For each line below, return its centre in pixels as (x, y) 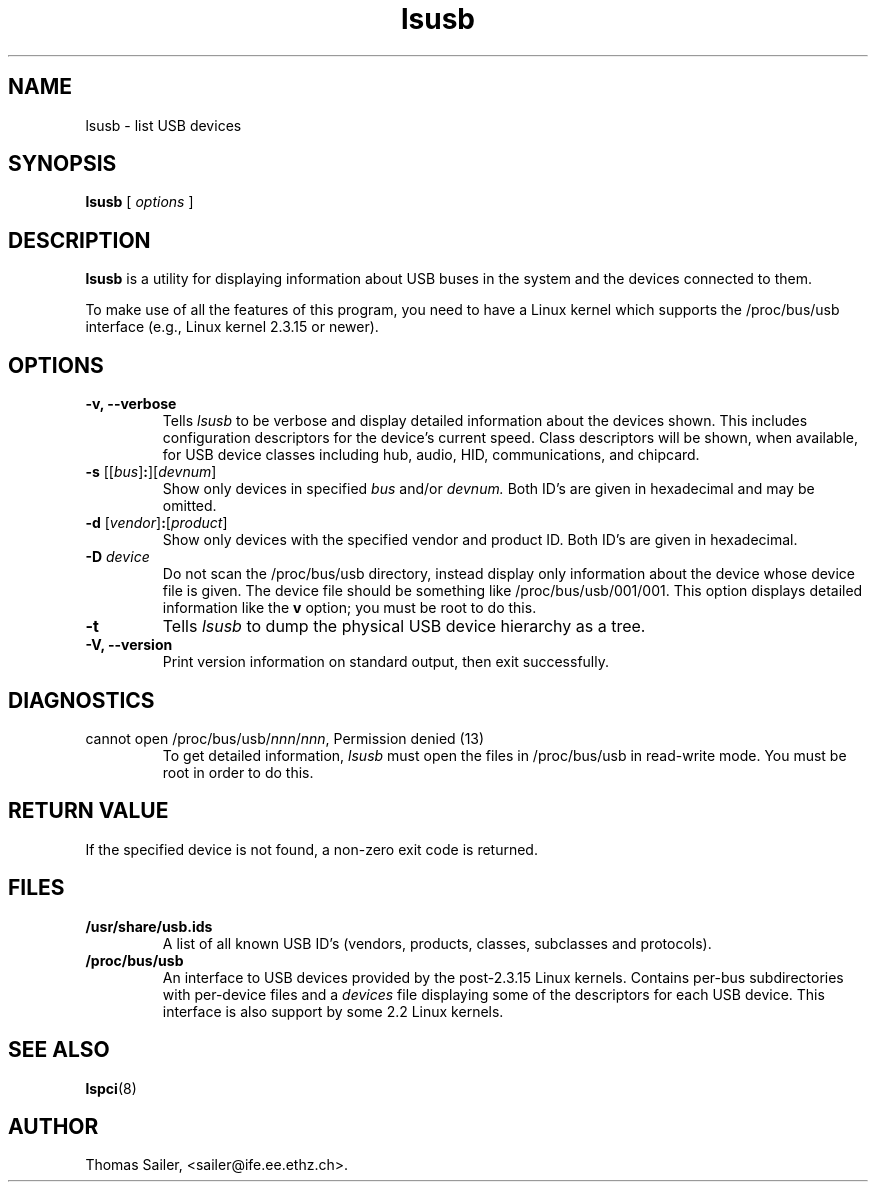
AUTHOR (53, 1126)
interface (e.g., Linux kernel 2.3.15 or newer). (232, 327)
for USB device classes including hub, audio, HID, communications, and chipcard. (431, 455)
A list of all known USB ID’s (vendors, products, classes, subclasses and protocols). (437, 943)
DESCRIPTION (79, 240)
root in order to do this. (238, 772)
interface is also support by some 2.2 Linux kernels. (333, 1011)
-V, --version (129, 645)
